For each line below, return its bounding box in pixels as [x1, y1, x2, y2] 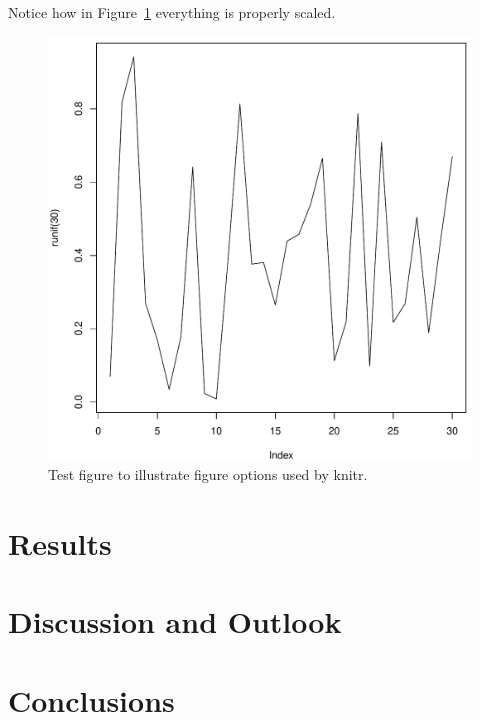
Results [8, 522, 112, 563]
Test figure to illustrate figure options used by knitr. [48, 464, 368, 485]
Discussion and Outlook [8, 601, 342, 642]
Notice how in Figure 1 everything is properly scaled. [8, 2, 336, 22]
